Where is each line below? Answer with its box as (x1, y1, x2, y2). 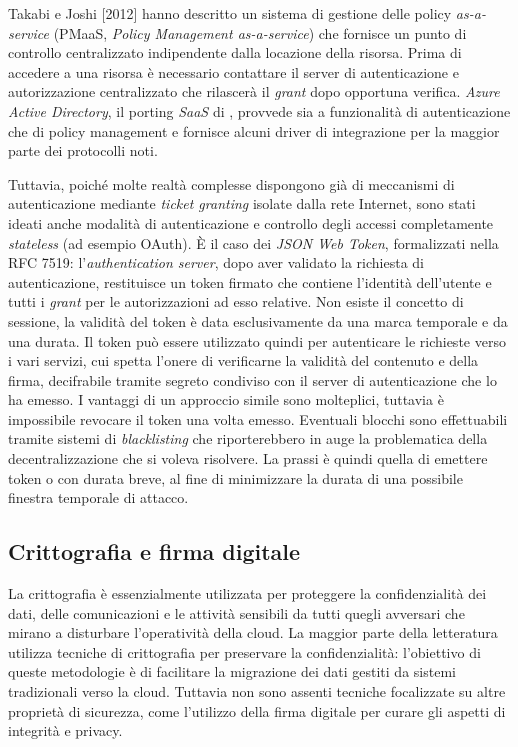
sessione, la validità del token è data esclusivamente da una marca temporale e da (8, 310, 508, 331)
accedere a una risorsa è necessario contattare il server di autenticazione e (8, 61, 459, 82)
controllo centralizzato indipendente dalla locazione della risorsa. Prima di (8, 42, 462, 63)
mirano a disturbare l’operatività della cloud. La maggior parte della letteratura (8, 622, 498, 643)
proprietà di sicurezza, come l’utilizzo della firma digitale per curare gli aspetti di (8, 700, 506, 721)
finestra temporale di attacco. (8, 487, 189, 508)
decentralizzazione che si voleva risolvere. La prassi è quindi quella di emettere (8, 448, 488, 469)
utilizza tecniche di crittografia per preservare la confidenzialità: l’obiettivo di (8, 641, 481, 662)
